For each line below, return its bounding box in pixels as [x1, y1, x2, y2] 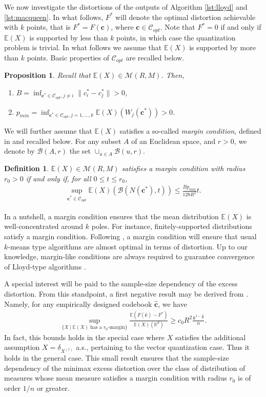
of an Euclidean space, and [131, 135, 216, 146]
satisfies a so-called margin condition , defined [119, 126, 261, 136]
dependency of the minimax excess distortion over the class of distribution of [4, 362, 245, 373]
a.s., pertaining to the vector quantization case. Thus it [76, 342, 250, 352]
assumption [4, 342, 40, 352]
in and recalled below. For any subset [4, 135, 121, 146]
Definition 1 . [4, 162, 49, 173]
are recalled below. [126, 52, 185, 62]
